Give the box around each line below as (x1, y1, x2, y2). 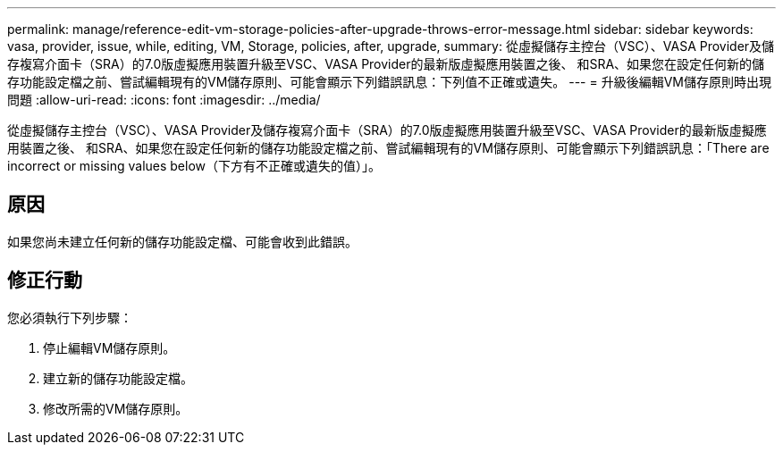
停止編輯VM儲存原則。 (43, 339, 176, 356)
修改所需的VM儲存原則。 (43, 400, 189, 416)
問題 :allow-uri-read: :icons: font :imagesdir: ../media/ (7, 92, 321, 107)
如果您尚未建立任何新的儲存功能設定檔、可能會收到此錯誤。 (7, 233, 358, 249)
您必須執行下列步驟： (7, 309, 132, 325)
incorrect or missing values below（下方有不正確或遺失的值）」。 (7, 158, 382, 173)
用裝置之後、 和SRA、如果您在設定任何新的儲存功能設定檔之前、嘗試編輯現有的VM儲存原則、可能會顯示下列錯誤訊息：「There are (7, 140, 770, 155)
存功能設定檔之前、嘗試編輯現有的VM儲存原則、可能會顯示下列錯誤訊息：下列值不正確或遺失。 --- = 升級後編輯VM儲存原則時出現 (7, 74, 772, 89)
